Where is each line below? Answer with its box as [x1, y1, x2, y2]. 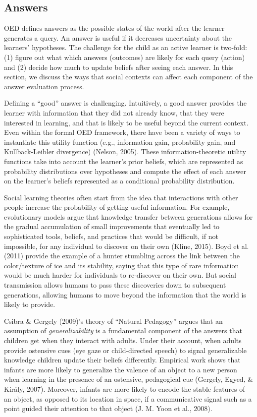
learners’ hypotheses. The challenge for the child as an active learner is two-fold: [4, 42, 247, 53]
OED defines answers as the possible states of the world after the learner [4, 23, 225, 33]
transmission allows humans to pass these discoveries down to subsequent [4, 280, 226, 290]
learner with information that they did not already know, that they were [4, 107, 224, 118]
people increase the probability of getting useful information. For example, [4, 202, 230, 212]
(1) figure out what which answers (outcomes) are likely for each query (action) [4, 52, 245, 62]
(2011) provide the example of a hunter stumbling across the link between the [4, 250, 240, 261]
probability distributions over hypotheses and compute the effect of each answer [4, 166, 246, 176]
